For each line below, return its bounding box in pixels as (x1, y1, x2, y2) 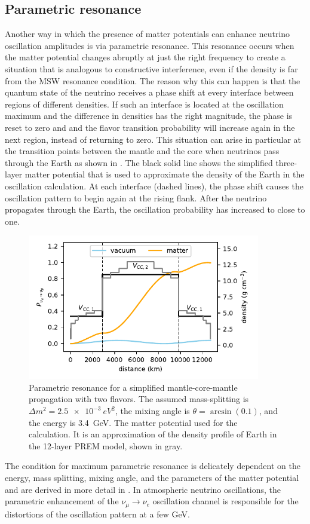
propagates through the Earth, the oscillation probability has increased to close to (5, 203, 305, 216)
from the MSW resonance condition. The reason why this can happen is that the (5, 74, 300, 87)
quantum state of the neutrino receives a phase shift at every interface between (5, 86, 294, 99)
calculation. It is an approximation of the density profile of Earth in (29, 428, 277, 440)
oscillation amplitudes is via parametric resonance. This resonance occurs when (5, 39, 294, 51)
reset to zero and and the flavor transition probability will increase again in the (5, 121, 295, 133)
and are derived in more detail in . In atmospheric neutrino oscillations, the (5, 483, 281, 495)
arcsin (210, 407, 232, 416)
